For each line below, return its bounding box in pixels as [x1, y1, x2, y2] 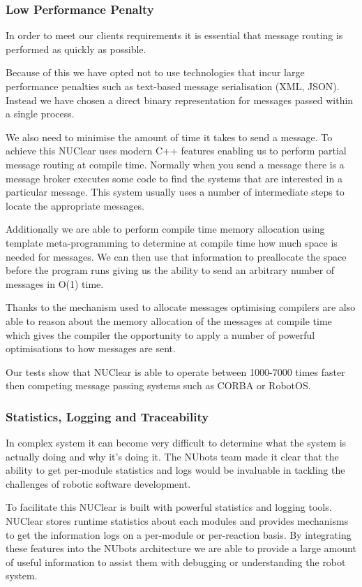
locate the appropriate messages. [6, 198, 145, 212]
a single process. [6, 106, 75, 121]
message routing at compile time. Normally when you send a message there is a [6, 157, 345, 171]
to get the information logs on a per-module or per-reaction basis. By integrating [6, 527, 352, 542]
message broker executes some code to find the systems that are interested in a [6, 171, 342, 185]
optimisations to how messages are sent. [6, 341, 176, 356]
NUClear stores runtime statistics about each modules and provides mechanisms [6, 514, 349, 528]
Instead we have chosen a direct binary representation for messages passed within [6, 92, 354, 107]
